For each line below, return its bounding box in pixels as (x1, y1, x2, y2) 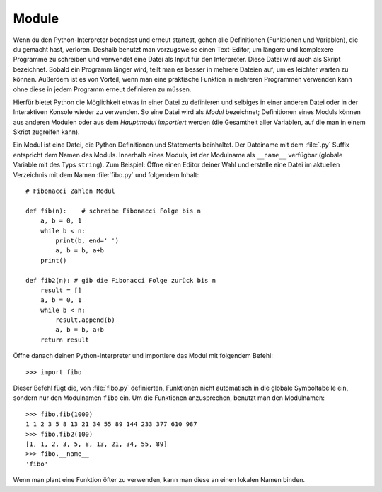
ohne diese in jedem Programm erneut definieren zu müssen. (13, 85, 192, 94)
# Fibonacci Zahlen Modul (25, 187, 116, 195)
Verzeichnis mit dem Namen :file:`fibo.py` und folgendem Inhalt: (13, 170, 199, 179)
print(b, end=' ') (55, 236, 120, 245)
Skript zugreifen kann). (13, 128, 81, 136)
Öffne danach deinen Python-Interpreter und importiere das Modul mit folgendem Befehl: (13, 352, 274, 360)
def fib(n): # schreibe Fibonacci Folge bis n (25, 206, 202, 215)
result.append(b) (55, 316, 116, 324)
